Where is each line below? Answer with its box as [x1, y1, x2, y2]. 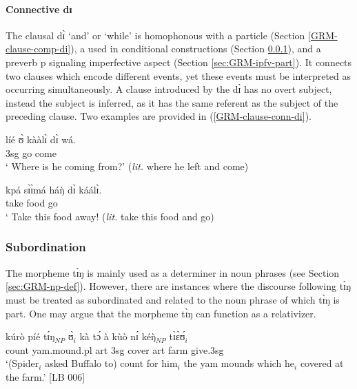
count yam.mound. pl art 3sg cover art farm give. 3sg [6, 342, 224, 357]
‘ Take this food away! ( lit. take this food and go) [6, 209, 214, 223]
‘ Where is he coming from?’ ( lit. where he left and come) [6, 159, 249, 174]
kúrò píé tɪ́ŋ [6, 329, 55, 344]
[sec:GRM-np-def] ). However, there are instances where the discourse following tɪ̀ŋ [6, 279, 351, 293]
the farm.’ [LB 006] [6, 369, 85, 383]
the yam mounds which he [183, 356, 295, 370]
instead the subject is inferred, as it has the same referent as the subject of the [6, 95, 338, 109]
